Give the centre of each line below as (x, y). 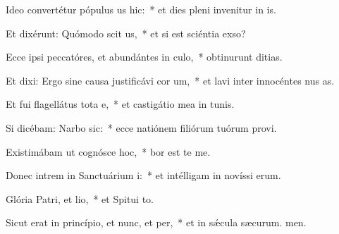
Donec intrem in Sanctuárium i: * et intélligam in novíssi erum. (143, 175)
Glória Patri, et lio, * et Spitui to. (80, 198)
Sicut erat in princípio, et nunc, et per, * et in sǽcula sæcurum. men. (156, 222)
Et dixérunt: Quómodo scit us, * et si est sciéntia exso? (126, 33)
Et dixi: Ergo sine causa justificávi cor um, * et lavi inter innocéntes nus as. (170, 80)
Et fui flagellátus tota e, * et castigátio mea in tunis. (120, 104)
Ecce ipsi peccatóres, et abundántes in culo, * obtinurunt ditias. (144, 57)
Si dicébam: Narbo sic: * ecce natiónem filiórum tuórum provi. (141, 127)
